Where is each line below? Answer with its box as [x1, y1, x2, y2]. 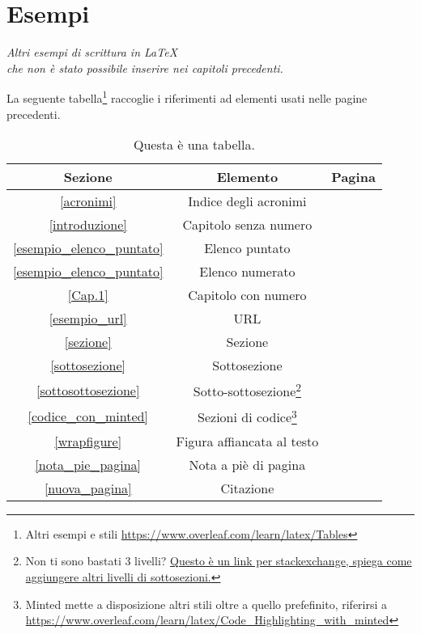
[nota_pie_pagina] [35, 454, 142, 474]
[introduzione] [49, 215, 127, 235]
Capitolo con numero [188, 285, 307, 305]
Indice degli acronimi [188, 192, 307, 211]
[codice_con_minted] [28, 407, 148, 426]
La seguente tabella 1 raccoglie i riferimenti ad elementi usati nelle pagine [6, 87, 368, 106]
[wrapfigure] [54, 431, 122, 450]
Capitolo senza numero [182, 215, 313, 235]
